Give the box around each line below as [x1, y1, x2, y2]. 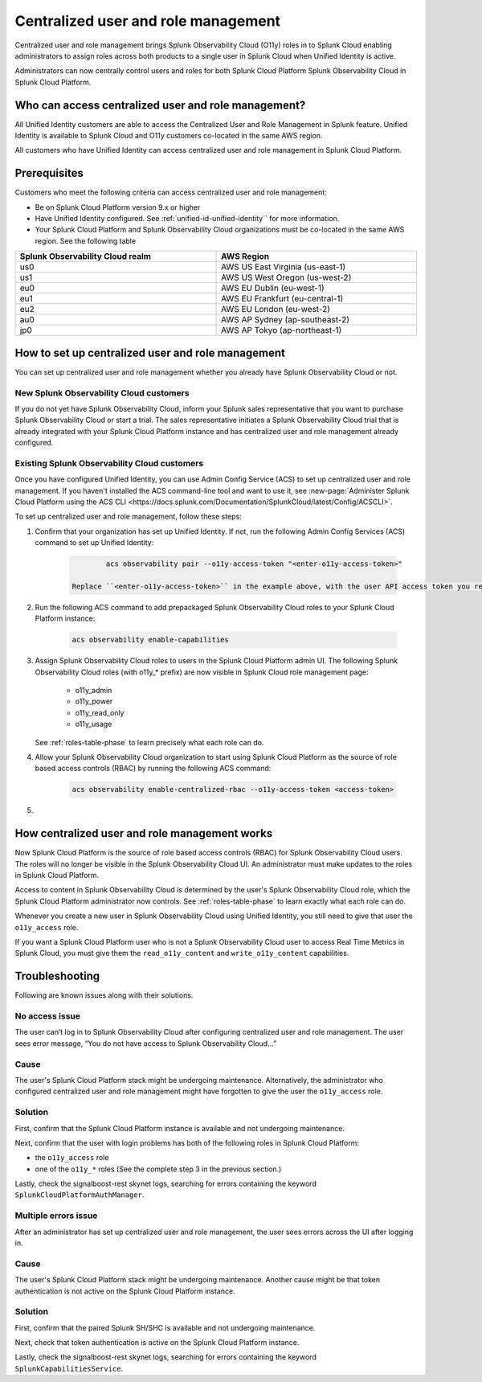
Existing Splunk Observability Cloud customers [14, 457, 204, 469]
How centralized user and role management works [14, 826, 273, 840]
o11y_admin [75, 686, 112, 695]
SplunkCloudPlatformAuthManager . [14, 1190, 145, 1200]
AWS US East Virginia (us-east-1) [221, 261, 346, 273]
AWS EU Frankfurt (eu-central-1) [221, 293, 344, 305]
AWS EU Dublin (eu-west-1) [221, 282, 325, 293]
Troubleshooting [14, 970, 100, 983]
